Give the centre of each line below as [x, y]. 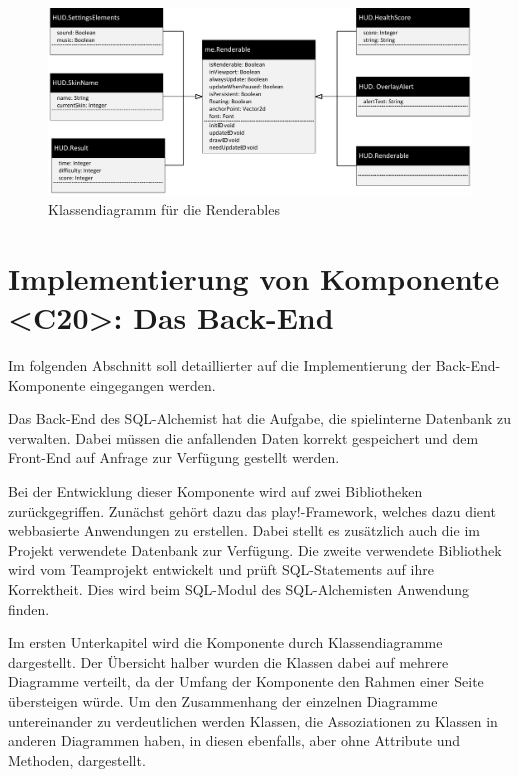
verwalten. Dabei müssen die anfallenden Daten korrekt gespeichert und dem [243, 437]
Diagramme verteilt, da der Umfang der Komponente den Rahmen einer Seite [246, 681]
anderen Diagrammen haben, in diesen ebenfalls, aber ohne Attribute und [234, 740]
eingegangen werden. [153, 384]
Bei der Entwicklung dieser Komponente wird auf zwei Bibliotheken [215, 491]
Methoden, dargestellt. [77, 759]
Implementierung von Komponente [254, 277]
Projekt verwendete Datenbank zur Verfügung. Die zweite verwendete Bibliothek [255, 549]
